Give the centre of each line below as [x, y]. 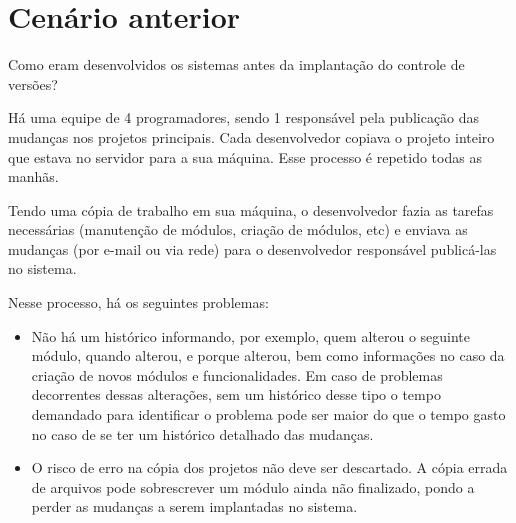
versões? [33, 83]
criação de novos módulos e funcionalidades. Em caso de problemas [237, 374]
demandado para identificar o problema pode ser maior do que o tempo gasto [268, 414]
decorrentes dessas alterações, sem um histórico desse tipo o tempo [236, 394]
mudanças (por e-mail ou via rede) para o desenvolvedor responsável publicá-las [252, 248]
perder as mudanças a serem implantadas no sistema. [194, 506]
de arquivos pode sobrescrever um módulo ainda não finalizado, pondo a [253, 486]
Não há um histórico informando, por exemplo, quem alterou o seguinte [251, 335]
